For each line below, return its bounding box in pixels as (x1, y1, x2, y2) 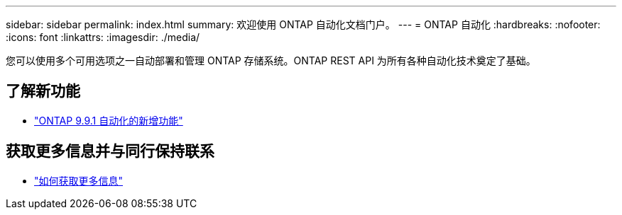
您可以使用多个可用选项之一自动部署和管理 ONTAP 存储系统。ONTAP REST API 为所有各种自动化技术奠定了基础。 (6, 54, 536, 66)
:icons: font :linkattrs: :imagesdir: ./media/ (6, 31, 200, 43)
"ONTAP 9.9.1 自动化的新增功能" (34, 114, 183, 127)
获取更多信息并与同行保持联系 (6, 142, 214, 161)
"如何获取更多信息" (34, 174, 124, 187)
